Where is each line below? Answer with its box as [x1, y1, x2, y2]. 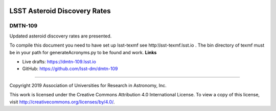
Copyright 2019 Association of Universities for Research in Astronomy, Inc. [9, 82, 167, 88]
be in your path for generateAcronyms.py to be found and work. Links [9, 49, 157, 55]
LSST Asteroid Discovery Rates [9, 7, 111, 15]
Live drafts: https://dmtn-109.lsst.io [22, 58, 97, 64]
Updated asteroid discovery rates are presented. [9, 33, 112, 39]
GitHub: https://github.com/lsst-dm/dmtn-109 [22, 66, 118, 72]
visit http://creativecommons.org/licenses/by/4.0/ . [9, 99, 115, 105]
